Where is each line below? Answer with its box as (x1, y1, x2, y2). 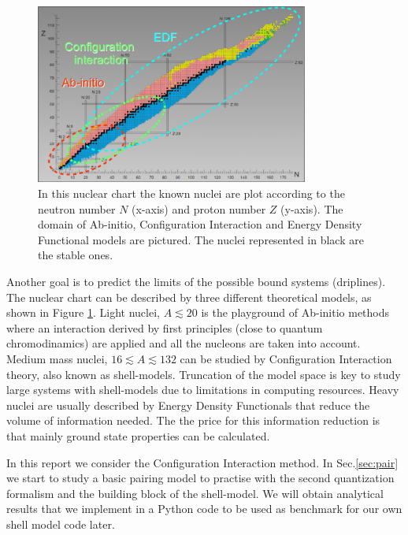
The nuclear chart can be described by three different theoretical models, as (6, 288, 372, 305)
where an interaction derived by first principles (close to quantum (6, 319, 323, 336)
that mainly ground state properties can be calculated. (6, 427, 270, 444)
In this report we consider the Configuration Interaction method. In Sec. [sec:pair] (6, 454, 399, 470)
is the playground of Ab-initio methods (201, 304, 390, 321)
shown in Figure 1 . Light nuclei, (6, 304, 160, 321)
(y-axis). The (280, 200, 343, 217)
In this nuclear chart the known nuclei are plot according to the (38, 185, 345, 202)
